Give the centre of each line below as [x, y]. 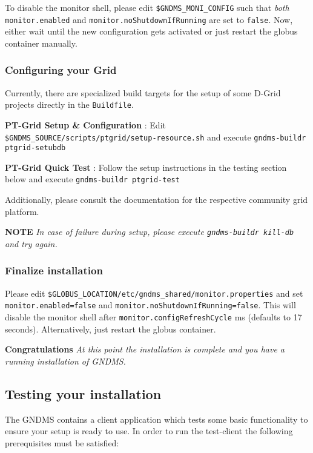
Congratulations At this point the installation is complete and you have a [145, 349]
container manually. [41, 43]
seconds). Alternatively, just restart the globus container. [110, 329]
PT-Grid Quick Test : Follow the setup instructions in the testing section [146, 167]
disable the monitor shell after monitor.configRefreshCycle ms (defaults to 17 [153, 317]
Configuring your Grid [61, 70]
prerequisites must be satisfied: [62, 442]
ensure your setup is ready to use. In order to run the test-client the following [149, 431]
